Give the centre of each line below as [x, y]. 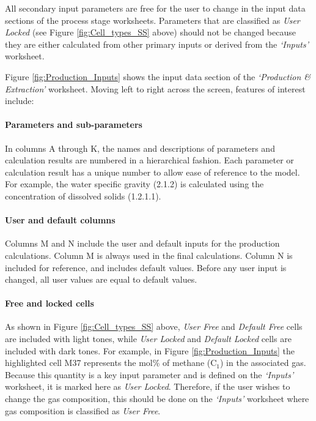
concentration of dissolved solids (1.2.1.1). [83, 196]
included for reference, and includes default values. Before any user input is [146, 267]
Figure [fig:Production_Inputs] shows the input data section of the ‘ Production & [158, 76]
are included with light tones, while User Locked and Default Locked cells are [148, 339]
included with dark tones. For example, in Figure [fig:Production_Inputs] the [150, 350]
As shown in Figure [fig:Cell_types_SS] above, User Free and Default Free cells [154, 326]
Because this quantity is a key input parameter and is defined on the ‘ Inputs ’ [149, 374]
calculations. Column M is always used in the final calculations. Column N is [149, 255]
